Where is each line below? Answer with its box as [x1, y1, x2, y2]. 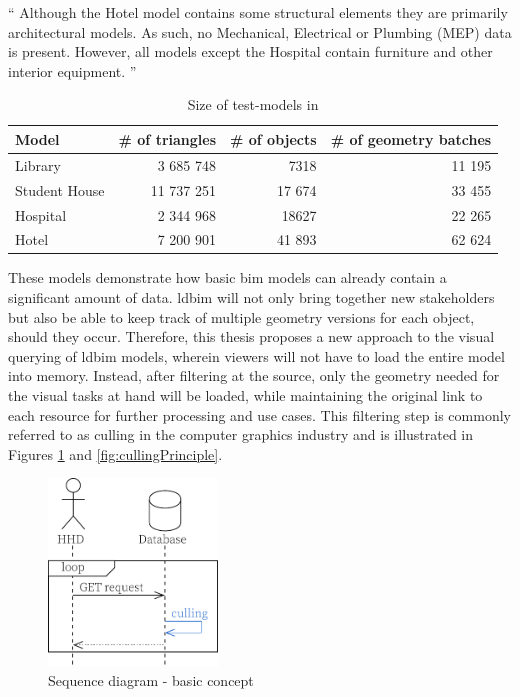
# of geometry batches [330, 128, 492, 149]
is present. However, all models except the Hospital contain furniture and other [8, 41, 493, 62]
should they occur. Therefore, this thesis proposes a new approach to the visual [8, 326, 495, 347]
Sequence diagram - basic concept [48, 670, 254, 691]
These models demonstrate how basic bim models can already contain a [8, 267, 447, 288]
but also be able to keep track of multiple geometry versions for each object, [8, 306, 475, 327]
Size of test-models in [187, 94, 319, 115]
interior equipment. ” [8, 60, 137, 81]
